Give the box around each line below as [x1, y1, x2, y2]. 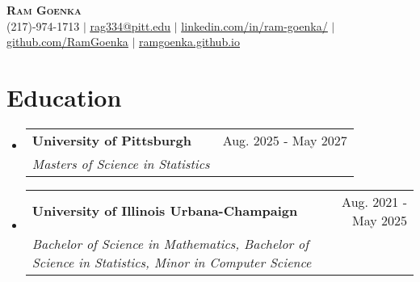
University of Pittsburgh [31, 130, 191, 149]
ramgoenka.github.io [139, 33, 240, 50]
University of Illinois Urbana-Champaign [31, 201, 298, 221]
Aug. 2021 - [342, 192, 407, 211]
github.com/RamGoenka [6, 33, 128, 50]
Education [6, 80, 122, 113]
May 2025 [351, 210, 407, 229]
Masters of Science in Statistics [31, 154, 210, 173]
